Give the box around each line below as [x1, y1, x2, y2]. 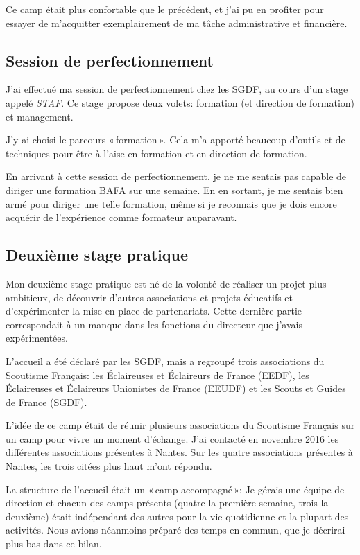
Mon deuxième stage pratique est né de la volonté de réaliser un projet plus [6, 276, 327, 290]
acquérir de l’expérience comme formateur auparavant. [6, 210, 237, 224]
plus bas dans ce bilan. [6, 536, 102, 551]
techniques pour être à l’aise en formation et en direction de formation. [6, 146, 307, 160]
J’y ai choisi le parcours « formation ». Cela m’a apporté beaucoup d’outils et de [6, 132, 345, 147]
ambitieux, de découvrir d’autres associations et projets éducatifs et [6, 290, 293, 304]
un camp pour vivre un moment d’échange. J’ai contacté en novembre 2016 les [6, 431, 339, 446]
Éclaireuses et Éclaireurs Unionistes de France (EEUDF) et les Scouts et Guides [6, 381, 346, 396]
